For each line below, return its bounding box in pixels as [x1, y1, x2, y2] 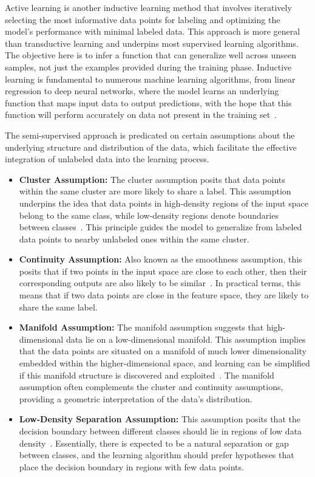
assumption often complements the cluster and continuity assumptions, [19, 380, 283, 393]
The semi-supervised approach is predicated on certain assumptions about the [5, 128, 295, 141]
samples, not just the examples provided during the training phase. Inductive [5, 60, 292, 73]
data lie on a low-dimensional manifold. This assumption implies [66, 332, 306, 345]
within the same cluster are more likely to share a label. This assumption [19, 185, 291, 197]
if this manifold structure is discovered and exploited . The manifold [19, 368, 274, 381]
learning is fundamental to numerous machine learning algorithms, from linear [5, 72, 296, 85]
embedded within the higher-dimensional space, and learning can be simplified [19, 357, 310, 369]
